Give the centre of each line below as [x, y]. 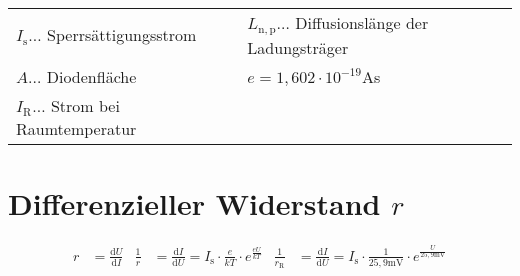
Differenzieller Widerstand [194, 203]
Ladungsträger [298, 47]
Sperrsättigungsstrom [122, 35]
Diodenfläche [91, 76]
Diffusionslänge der [362, 22]
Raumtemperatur [76, 128]
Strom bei [85, 105]
